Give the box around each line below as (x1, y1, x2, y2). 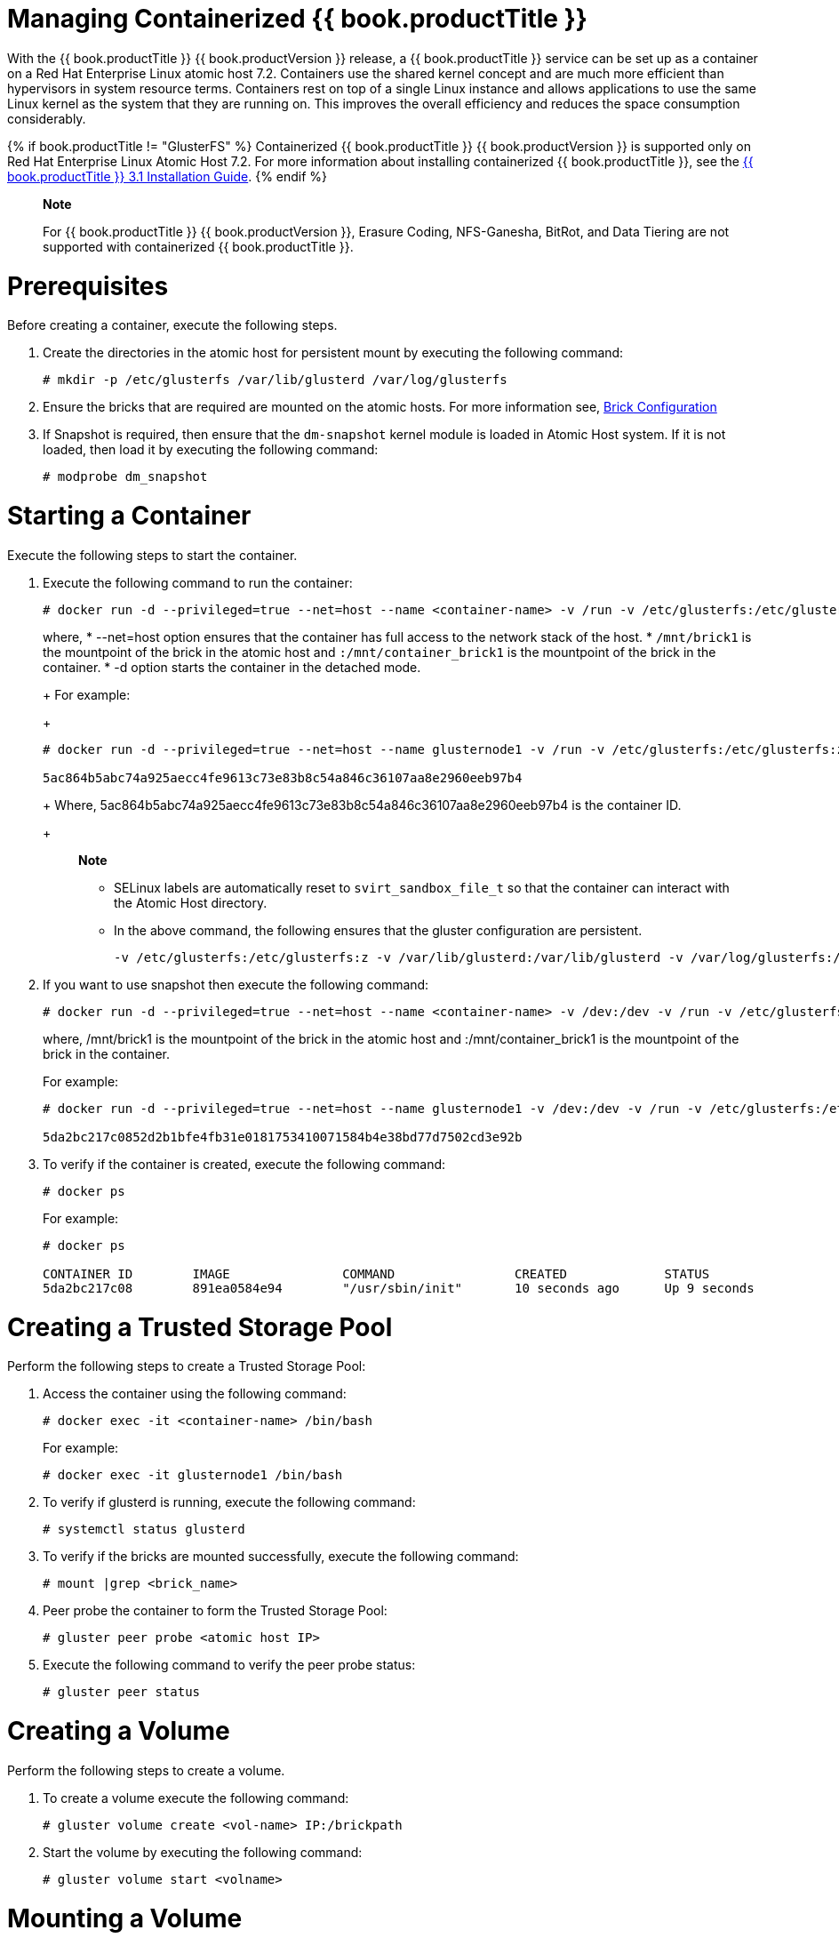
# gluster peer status (43, 1685, 201, 1700)
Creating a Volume (7, 1716, 230, 1746)
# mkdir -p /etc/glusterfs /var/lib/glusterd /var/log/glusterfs (43, 372, 507, 388)
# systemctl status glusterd (43, 1522, 245, 1537)
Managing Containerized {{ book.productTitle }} (7, 4, 587, 34)
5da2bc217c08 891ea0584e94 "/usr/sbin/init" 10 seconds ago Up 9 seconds (43, 1280, 755, 1295)
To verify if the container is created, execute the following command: (43, 1156, 446, 1172)
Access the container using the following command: (43, 1386, 347, 1402)
